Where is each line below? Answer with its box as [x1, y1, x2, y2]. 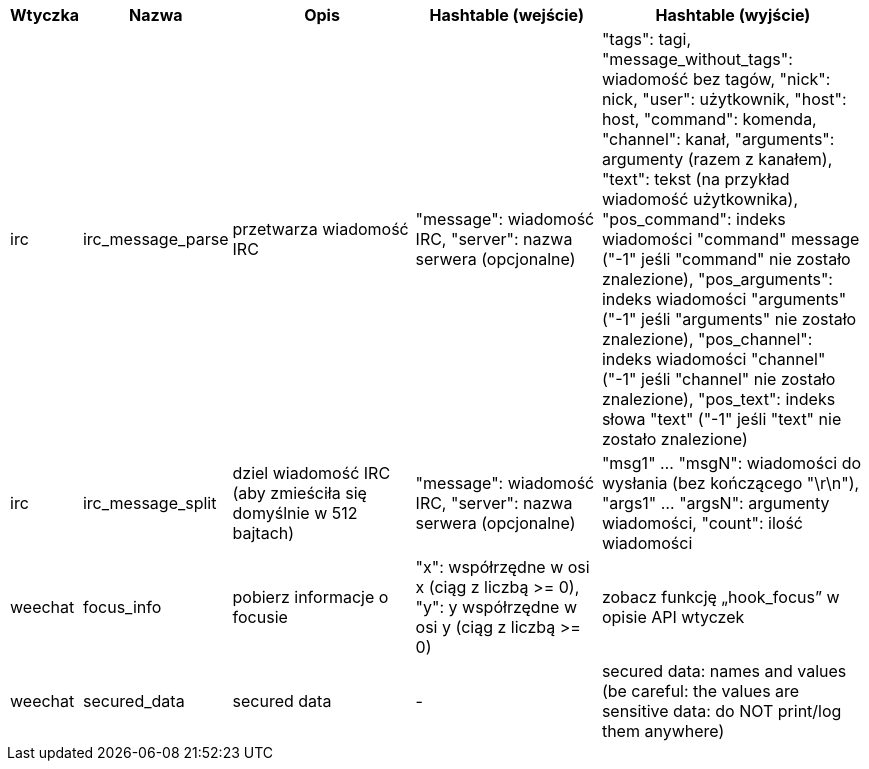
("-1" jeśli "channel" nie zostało [601, 369, 836, 389]
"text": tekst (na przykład [601, 169, 790, 189]
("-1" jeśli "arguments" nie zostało [601, 309, 857, 329]
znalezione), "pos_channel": [601, 329, 813, 349]
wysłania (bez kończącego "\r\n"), [601, 473, 860, 493]
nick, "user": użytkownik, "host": [601, 89, 847, 109]
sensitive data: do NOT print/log [601, 701, 842, 721]
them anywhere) [601, 721, 725, 741]
